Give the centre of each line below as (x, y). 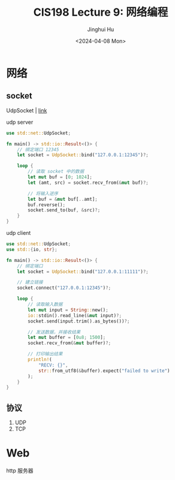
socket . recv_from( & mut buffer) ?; (70, 343)
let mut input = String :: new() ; (68, 310)
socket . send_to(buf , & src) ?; (64, 210)
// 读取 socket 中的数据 (56, 172)
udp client (19, 233)
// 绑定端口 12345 (38, 150)
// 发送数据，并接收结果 (54, 332)
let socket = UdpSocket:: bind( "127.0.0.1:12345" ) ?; (83, 155)
